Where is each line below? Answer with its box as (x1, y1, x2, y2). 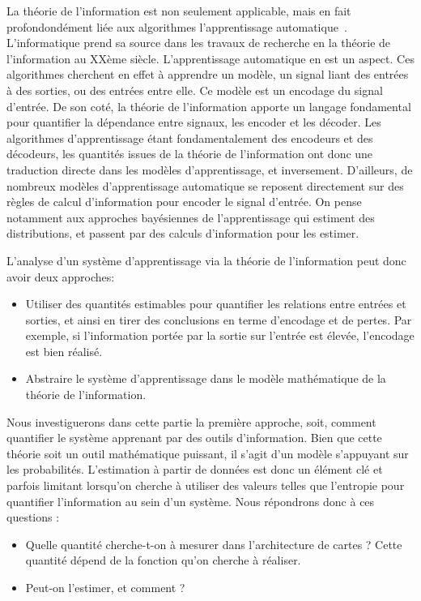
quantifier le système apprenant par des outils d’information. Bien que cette (6, 429, 382, 446)
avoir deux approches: (6, 268, 115, 285)
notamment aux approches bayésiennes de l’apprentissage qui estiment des (6, 208, 375, 225)
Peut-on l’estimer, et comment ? (25, 579, 185, 595)
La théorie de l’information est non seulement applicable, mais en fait (6, 2, 351, 19)
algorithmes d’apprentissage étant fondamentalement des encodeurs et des (6, 129, 373, 146)
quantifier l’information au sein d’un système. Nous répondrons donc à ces (6, 492, 375, 509)
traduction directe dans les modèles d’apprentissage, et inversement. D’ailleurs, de (6, 161, 413, 178)
